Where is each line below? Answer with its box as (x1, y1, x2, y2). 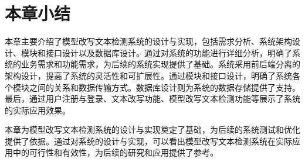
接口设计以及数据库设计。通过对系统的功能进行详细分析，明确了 (45, 46, 292, 58)
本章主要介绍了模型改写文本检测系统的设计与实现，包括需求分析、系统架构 (5, 35, 292, 47)
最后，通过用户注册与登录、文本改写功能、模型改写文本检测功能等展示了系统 (5, 92, 300, 105)
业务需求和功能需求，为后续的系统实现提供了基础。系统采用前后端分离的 (21, 58, 300, 70)
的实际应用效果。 (5, 104, 70, 116)
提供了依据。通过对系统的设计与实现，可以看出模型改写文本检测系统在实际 (5, 135, 292, 147)
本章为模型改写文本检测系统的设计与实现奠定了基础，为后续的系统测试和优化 (5, 123, 300, 136)
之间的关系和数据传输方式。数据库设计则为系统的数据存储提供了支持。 (29, 81, 300, 93)
